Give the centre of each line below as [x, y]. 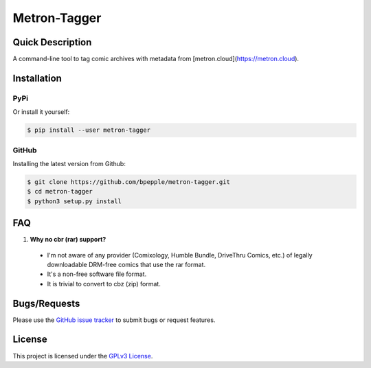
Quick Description [52, 42]
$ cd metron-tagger [60, 192]
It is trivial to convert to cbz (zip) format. [104, 284]
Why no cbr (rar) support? [68, 240]
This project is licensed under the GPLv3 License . [83, 356]
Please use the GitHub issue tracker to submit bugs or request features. [114, 320]
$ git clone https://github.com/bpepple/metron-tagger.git [128, 182]
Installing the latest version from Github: [69, 163]
